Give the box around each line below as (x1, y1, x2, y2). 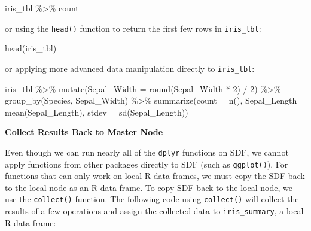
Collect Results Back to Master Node (5, 126, 163, 138)
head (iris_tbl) (5, 42, 57, 54)
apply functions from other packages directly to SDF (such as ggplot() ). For (5, 157, 288, 170)
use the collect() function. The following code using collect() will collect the (5, 193, 299, 205)
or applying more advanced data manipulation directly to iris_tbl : (5, 62, 255, 74)
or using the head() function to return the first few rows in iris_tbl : (5, 22, 261, 34)
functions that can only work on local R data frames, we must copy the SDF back (5, 169, 305, 182)
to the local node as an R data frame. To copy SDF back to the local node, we (5, 181, 292, 193)
